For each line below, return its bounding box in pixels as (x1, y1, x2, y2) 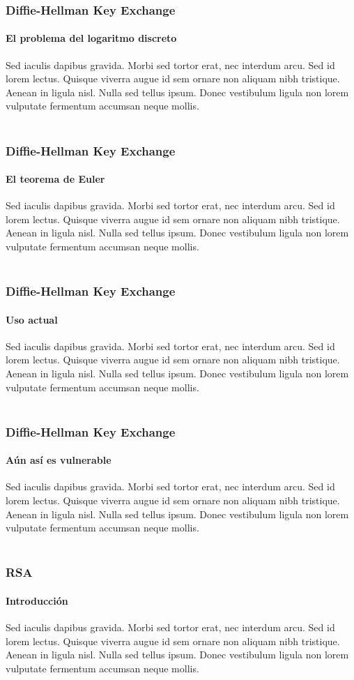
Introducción (6, 593, 68, 607)
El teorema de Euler (6, 172, 105, 186)
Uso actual (6, 312, 58, 326)
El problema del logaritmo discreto (6, 31, 177, 45)
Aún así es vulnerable (6, 453, 111, 467)
